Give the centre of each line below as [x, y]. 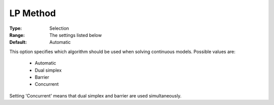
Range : [17, 35]
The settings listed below [76, 35]
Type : [16, 28]
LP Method [32, 13]
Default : [18, 42]
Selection [59, 28]
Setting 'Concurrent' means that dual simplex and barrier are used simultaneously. [96, 95]
